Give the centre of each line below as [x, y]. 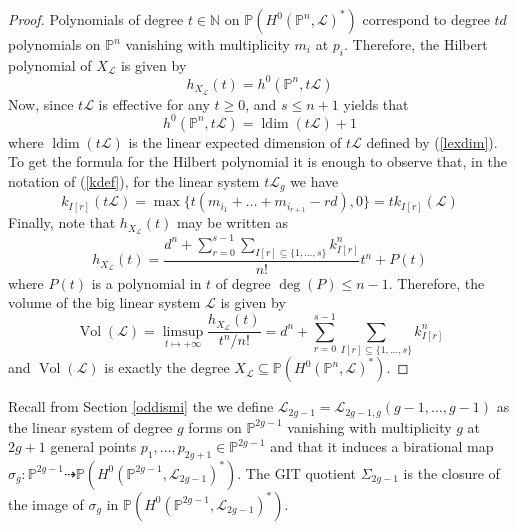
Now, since [41, 103]
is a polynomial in [146, 282]
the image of [46, 503]
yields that [376, 103]
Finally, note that [62, 222]
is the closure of [451, 472]
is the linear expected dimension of [235, 141]
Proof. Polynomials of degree [96, 19]
